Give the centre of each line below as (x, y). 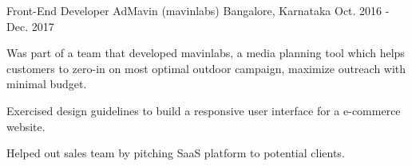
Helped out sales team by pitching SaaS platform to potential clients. (176, 153)
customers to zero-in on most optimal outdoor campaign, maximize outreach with (206, 68)
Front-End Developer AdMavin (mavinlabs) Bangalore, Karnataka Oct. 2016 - (198, 10)
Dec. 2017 (30, 26)
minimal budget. (47, 84)
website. (26, 126)
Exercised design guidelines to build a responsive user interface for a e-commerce (204, 110)
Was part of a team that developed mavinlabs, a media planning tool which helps (206, 53)
